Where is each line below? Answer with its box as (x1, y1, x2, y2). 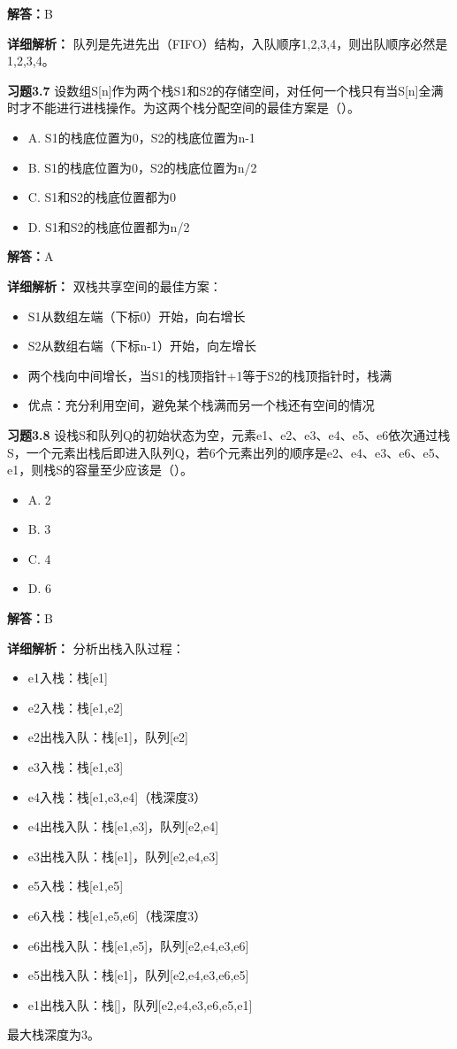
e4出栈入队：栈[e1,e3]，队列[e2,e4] (27, 817, 219, 836)
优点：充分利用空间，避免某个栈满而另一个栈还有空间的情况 (27, 396, 375, 414)
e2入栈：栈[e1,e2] (27, 698, 124, 716)
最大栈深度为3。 (7, 1025, 100, 1044)
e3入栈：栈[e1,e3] (27, 758, 124, 776)
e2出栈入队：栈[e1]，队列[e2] (27, 728, 189, 746)
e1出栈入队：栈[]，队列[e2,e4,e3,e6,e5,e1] (27, 995, 253, 1014)
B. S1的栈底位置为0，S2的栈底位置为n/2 (27, 158, 257, 176)
